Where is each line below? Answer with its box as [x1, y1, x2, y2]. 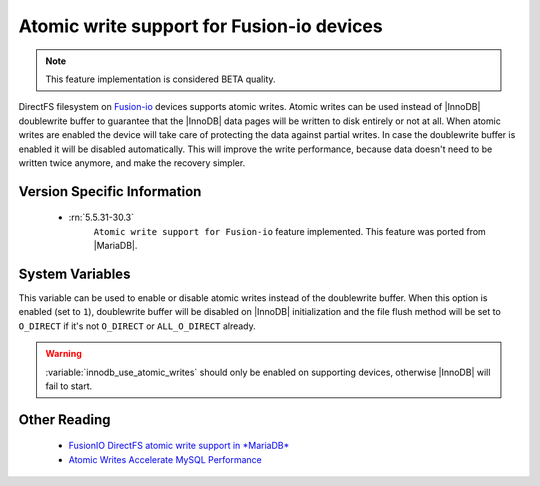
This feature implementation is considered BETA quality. [45, 73, 276, 85]
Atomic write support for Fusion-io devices [18, 15, 384, 37]
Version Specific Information [18, 183, 202, 200]
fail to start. [45, 380, 93, 392]
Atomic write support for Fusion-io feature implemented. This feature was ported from [93, 225, 487, 237]
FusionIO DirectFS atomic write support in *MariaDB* [68, 440, 290, 452]
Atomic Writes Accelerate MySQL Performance [68, 453, 262, 465]
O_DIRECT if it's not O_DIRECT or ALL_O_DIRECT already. [18, 320, 257, 332]
